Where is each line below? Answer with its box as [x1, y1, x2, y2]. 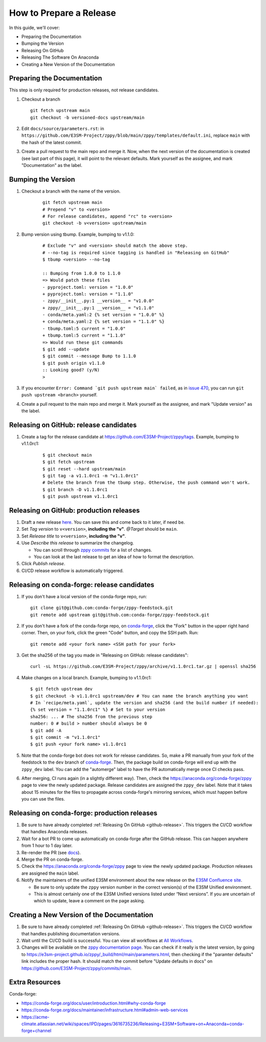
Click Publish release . [21, 561, 66, 567]
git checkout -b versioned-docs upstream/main [30, 115, 145, 120]
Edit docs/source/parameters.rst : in [21, 125, 104, 131]
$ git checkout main [42, 452, 92, 458]
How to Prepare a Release [9, 7, 116, 18]
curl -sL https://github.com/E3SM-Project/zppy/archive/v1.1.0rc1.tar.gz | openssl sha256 [30, 664, 256, 669]
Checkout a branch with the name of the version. [21, 188, 121, 194]
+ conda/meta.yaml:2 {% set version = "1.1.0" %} [42, 319, 165, 324]
